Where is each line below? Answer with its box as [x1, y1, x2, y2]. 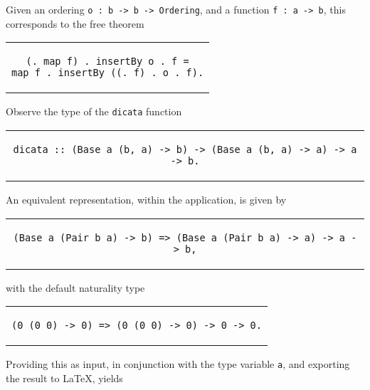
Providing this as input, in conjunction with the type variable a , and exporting [6, 357, 350, 371]
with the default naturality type [6, 280, 145, 295]
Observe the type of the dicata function [6, 104, 182, 119]
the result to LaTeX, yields [6, 370, 123, 385]
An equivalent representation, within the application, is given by [6, 191, 287, 206]
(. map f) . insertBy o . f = [26, 56, 189, 68]
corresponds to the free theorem [6, 16, 144, 31]
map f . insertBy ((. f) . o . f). [11, 67, 204, 79]
